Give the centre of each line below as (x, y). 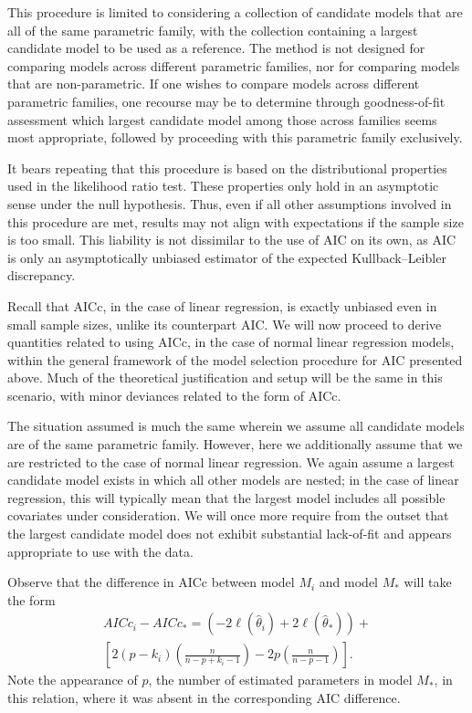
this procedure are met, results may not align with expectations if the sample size (236, 221)
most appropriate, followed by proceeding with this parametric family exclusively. (235, 137)
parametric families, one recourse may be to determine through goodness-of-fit (226, 101)
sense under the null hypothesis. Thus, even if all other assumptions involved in (230, 203)
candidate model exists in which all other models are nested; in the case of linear (233, 480)
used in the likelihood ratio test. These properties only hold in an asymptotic (223, 186)
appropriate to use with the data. (100, 551)
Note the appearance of (73, 680)
